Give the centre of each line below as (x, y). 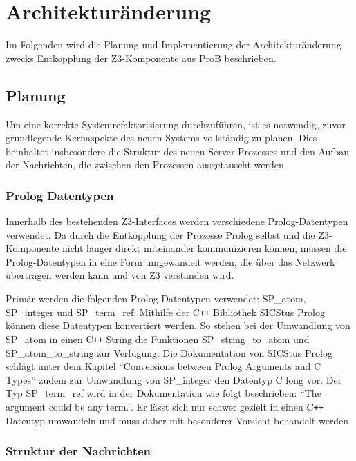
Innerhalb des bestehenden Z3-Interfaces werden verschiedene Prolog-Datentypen (177, 221)
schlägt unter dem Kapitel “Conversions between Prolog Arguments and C (163, 366)
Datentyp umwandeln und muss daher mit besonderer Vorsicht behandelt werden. (179, 420)
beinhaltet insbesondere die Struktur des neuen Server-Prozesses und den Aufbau (178, 151)
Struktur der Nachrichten (78, 451)
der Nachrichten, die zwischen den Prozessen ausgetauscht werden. (146, 165)
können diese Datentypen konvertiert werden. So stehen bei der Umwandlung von (178, 325)
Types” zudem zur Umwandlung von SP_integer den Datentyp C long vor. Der (174, 379)
